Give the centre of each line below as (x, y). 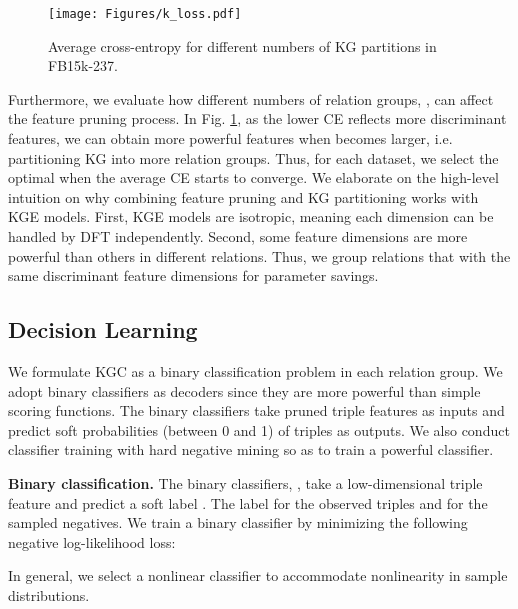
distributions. (49, 594)
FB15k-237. (83, 65)
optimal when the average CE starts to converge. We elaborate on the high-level (253, 177)
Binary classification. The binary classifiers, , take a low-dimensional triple (245, 482)
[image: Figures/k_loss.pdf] (145, 14)
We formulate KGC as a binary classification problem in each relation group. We (255, 370)
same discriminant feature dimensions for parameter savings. (193, 275)
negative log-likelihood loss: (92, 541)
